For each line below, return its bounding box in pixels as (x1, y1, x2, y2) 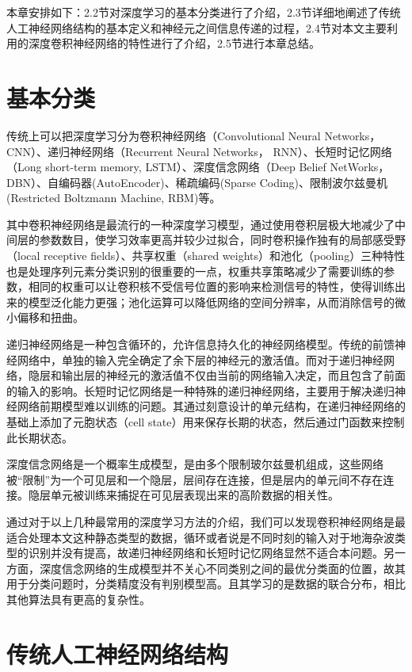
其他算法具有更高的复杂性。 (6, 590, 151, 607)
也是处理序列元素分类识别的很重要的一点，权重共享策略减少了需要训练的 (6, 262, 383, 279)
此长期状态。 (6, 429, 73, 445)
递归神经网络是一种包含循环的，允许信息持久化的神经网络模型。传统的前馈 (6, 336, 395, 353)
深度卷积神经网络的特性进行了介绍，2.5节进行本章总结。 (28, 35, 320, 52)
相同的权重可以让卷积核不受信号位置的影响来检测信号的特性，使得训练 (28, 278, 395, 295)
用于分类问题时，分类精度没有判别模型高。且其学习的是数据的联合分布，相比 (6, 575, 406, 592)
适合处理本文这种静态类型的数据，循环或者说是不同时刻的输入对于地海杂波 (6, 529, 395, 545)
